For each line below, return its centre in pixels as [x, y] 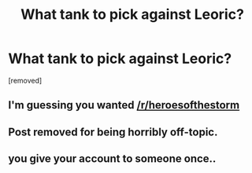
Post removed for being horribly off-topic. [113, 132]
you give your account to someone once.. [112, 159]
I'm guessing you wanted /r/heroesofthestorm [124, 105]
